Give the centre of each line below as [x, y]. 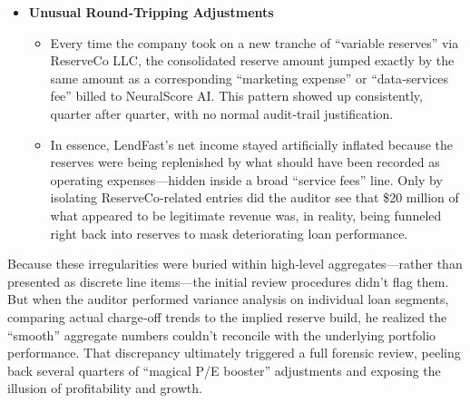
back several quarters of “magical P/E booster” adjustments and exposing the [224, 370]
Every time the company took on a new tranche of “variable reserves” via [255, 42]
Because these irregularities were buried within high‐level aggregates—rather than [235, 264]
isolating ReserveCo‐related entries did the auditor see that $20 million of [255, 197]
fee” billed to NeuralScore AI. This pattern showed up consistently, [236, 96]
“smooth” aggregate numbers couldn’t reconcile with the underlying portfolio [222, 334]
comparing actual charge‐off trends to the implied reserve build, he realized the [227, 316]
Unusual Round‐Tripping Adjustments [151, 12]
